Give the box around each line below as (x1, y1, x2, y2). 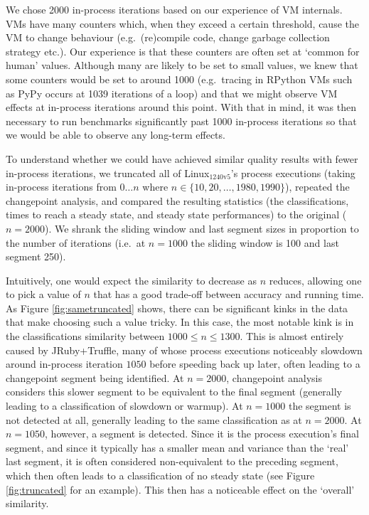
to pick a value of (6, 287, 81, 302)
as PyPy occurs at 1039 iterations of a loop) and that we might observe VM (6, 85, 338, 100)
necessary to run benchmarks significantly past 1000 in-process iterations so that (6, 113, 357, 128)
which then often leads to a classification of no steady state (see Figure (6, 468, 315, 482)
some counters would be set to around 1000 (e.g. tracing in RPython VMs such (6, 71, 353, 86)
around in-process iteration (6, 356, 123, 371)
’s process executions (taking (230, 165, 355, 180)
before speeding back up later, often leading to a (149, 356, 360, 371)
